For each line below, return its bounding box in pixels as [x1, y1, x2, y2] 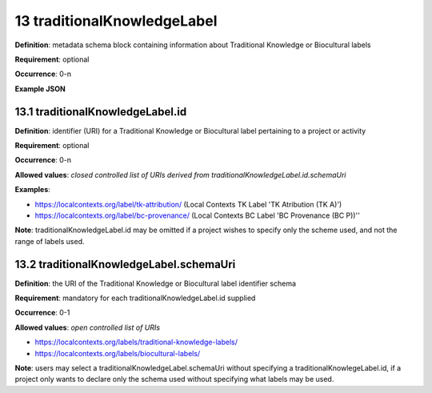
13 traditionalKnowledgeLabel [14, 12, 218, 30]
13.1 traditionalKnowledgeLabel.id [14, 105, 187, 118]
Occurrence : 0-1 [14, 308, 70, 318]
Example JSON [14, 84, 66, 94]
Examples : [14, 185, 51, 194]
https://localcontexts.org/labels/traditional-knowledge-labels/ [34, 337, 238, 347]
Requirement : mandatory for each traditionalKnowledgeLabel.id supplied [14, 293, 256, 303]
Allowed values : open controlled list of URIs [14, 323, 160, 332]
